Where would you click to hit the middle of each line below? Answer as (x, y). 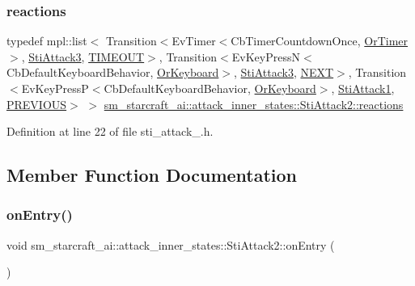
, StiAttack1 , (363, 88)
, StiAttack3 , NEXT (284, 72)
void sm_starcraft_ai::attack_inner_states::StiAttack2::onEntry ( (171, 244)
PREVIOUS (37, 104)
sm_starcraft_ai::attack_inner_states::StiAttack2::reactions (254, 104)
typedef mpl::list (47, 41)
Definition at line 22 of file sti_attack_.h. (110, 131)
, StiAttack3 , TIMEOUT (83, 56)
